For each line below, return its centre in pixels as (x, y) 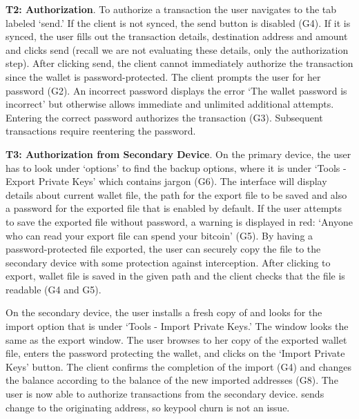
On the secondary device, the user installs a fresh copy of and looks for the (164, 312)
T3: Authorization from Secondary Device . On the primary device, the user (178, 154)
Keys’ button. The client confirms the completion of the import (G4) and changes (178, 366)
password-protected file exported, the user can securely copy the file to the (163, 249)
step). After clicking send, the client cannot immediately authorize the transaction (179, 63)
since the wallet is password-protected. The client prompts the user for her (163, 76)
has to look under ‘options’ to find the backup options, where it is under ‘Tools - (176, 167)
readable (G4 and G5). (54, 289)
